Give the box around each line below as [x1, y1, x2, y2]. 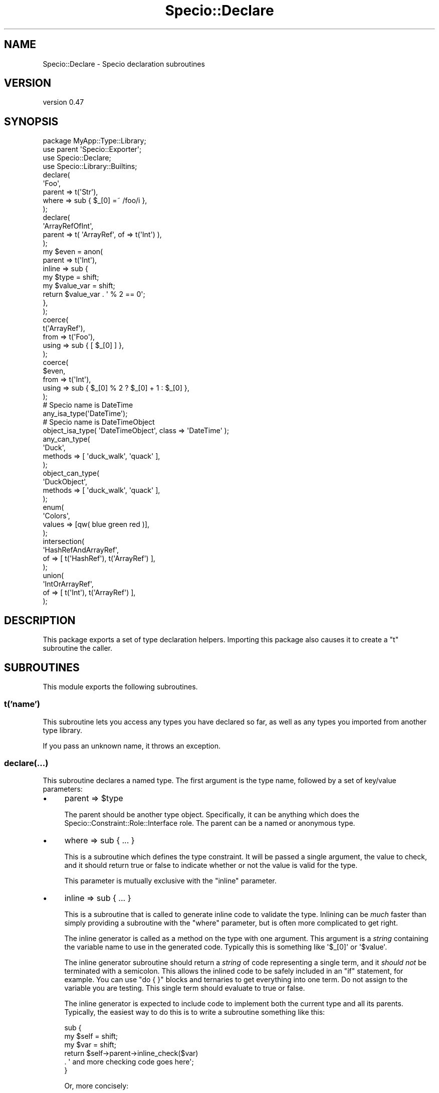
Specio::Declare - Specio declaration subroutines [43, 59, 205, 68]
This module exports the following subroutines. [43, 682, 198, 691]
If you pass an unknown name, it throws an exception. [43, 741, 221, 750]
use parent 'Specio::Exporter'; [43, 145, 142, 154]
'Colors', [43, 511, 70, 520]
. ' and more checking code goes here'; [64, 1057, 194, 1066]
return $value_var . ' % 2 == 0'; [43, 290, 145, 299]
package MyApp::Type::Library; [43, 136, 146, 145]
